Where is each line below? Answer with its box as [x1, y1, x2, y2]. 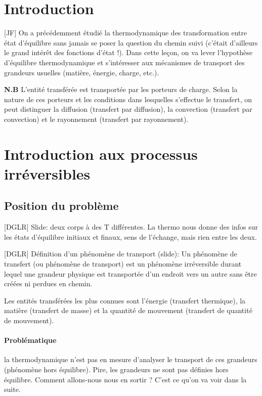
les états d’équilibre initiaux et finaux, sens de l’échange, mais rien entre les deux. [4, 231, 257, 242]
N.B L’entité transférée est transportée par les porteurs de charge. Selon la [4, 84, 238, 95]
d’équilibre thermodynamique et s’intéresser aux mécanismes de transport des [4, 57, 245, 67]
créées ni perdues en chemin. [4, 278, 93, 289]
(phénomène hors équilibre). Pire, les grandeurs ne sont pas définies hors [4, 364, 229, 374]
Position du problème [4, 198, 119, 213]
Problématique [4, 335, 57, 345]
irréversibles [4, 163, 91, 184]
